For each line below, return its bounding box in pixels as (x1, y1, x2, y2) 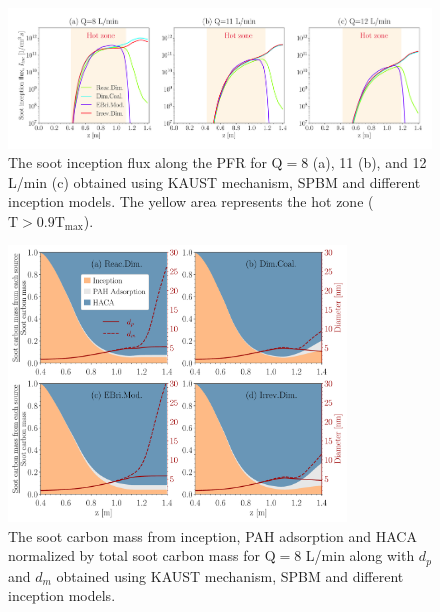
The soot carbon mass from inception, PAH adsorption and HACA (8, 525, 417, 546)
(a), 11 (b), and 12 (312, 152, 427, 173)
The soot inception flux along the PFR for (8, 152, 267, 173)
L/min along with (305, 545, 415, 566)
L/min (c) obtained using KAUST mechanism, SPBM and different (8, 171, 421, 192)
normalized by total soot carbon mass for (8, 545, 260, 566)
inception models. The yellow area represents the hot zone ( (8, 191, 374, 212)
